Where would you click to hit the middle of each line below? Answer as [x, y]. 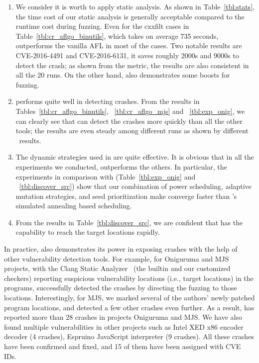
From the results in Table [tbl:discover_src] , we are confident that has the [129, 222]
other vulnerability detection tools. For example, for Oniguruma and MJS [117, 258]
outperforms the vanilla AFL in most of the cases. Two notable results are [129, 45]
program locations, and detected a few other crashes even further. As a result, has [129, 307]
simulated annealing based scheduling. [74, 206]
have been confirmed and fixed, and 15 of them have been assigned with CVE [123, 346]
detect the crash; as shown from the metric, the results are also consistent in [132, 65]
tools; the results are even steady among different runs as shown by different [132, 131]
